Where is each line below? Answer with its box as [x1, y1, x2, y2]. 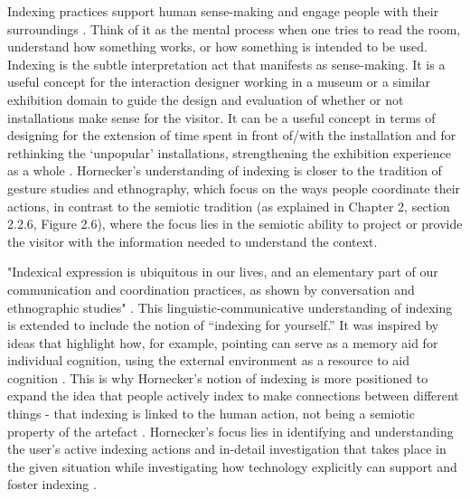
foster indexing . [7, 475, 97, 494]
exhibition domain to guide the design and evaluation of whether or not [7, 89, 404, 108]
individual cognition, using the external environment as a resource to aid [7, 351, 409, 370]
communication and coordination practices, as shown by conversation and [7, 279, 415, 298]
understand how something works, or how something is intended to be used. [7, 37, 428, 56]
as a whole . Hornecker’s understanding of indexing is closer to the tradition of [7, 161, 442, 180]
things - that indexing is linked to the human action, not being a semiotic [7, 404, 415, 423]
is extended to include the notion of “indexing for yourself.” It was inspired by [7, 315, 439, 334]
